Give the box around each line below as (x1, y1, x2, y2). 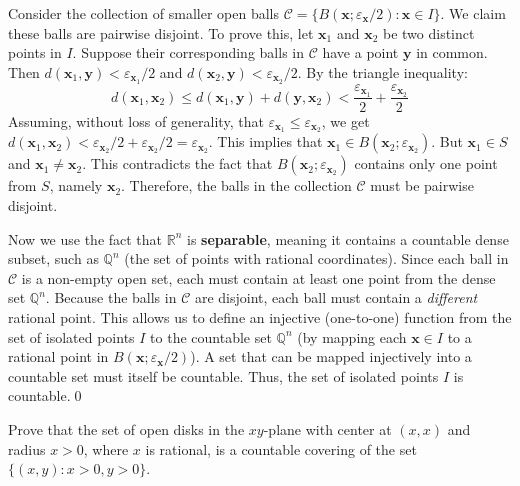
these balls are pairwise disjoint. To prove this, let (8, 22, 314, 43)
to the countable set (150, 326, 272, 347)
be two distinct (382, 22, 475, 43)
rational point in (8, 346, 109, 367)
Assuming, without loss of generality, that (8, 110, 264, 131)
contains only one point (354, 153, 498, 174)
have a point (322, 42, 399, 63)
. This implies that (208, 131, 323, 152)
